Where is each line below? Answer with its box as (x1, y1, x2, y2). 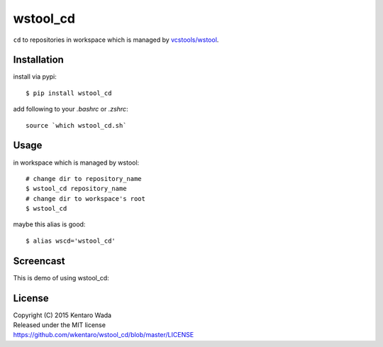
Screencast (13, 255, 65, 267)
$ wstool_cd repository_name (26, 184, 127, 193)
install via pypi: (13, 72, 57, 81)
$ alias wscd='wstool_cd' (26, 236, 116, 245)
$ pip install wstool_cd (26, 89, 112, 97)
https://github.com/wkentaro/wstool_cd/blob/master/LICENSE (13, 331, 194, 339)
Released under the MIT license (13, 321, 106, 329)
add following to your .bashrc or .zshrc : (13, 105, 128, 114)
